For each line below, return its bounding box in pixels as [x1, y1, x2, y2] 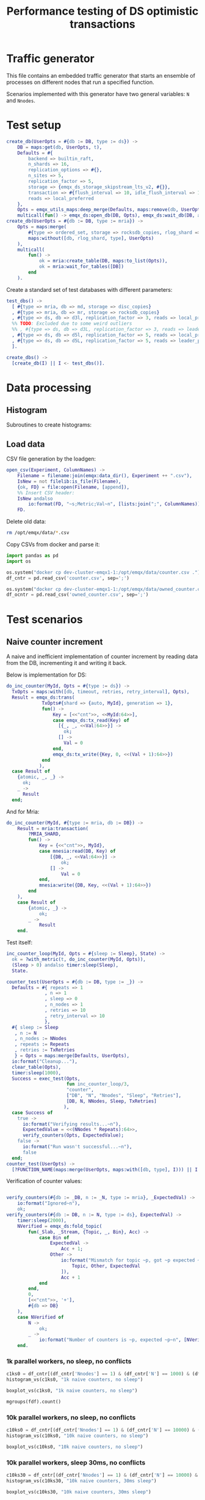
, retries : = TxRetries [14, 1047, 75, 1053]
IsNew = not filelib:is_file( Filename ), [17, 478, 121, 485]
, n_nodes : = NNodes [14, 1036, 67, 1042]
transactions [70, 17, 135, 31]
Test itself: [6, 939, 33, 946]
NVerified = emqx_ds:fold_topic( [17, 1223, 103, 1229]
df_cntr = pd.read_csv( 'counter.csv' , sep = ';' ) [6, 575, 130, 581]
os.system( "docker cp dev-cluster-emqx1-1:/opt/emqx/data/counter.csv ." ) [6, 569, 201, 576]
